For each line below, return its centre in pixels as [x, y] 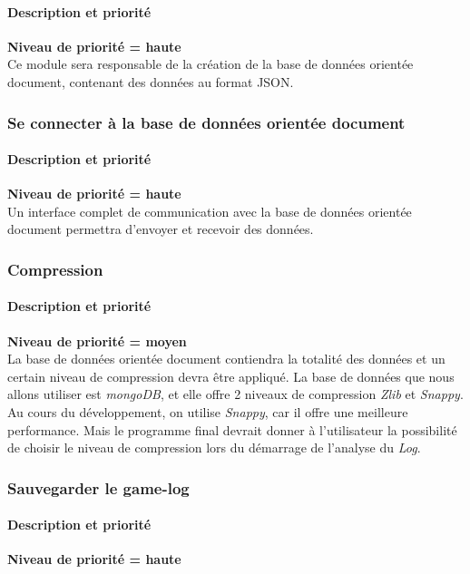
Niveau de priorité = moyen [97, 341]
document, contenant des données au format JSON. [151, 81]
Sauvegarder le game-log [98, 487]
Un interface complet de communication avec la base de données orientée [210, 211]
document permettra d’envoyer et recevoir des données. [161, 229]
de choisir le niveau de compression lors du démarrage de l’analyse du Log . [214, 448]
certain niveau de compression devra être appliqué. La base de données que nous [231, 376]
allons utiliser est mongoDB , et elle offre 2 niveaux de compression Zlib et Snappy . [235, 394]
